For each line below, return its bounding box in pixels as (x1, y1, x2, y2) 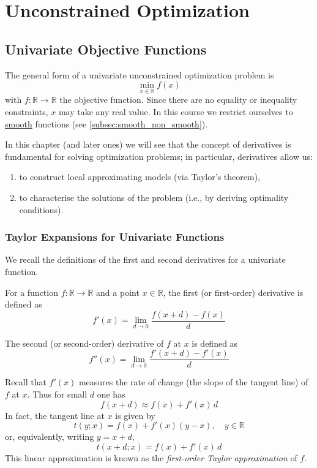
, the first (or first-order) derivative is (163, 285, 304, 298)
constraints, (5, 105, 48, 118)
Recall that (5, 376, 47, 388)
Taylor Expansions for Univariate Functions (5, 229, 225, 244)
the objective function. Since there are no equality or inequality (59, 93, 297, 106)
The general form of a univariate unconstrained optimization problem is (5, 68, 274, 81)
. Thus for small (27, 388, 88, 401)
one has (97, 388, 125, 401)
